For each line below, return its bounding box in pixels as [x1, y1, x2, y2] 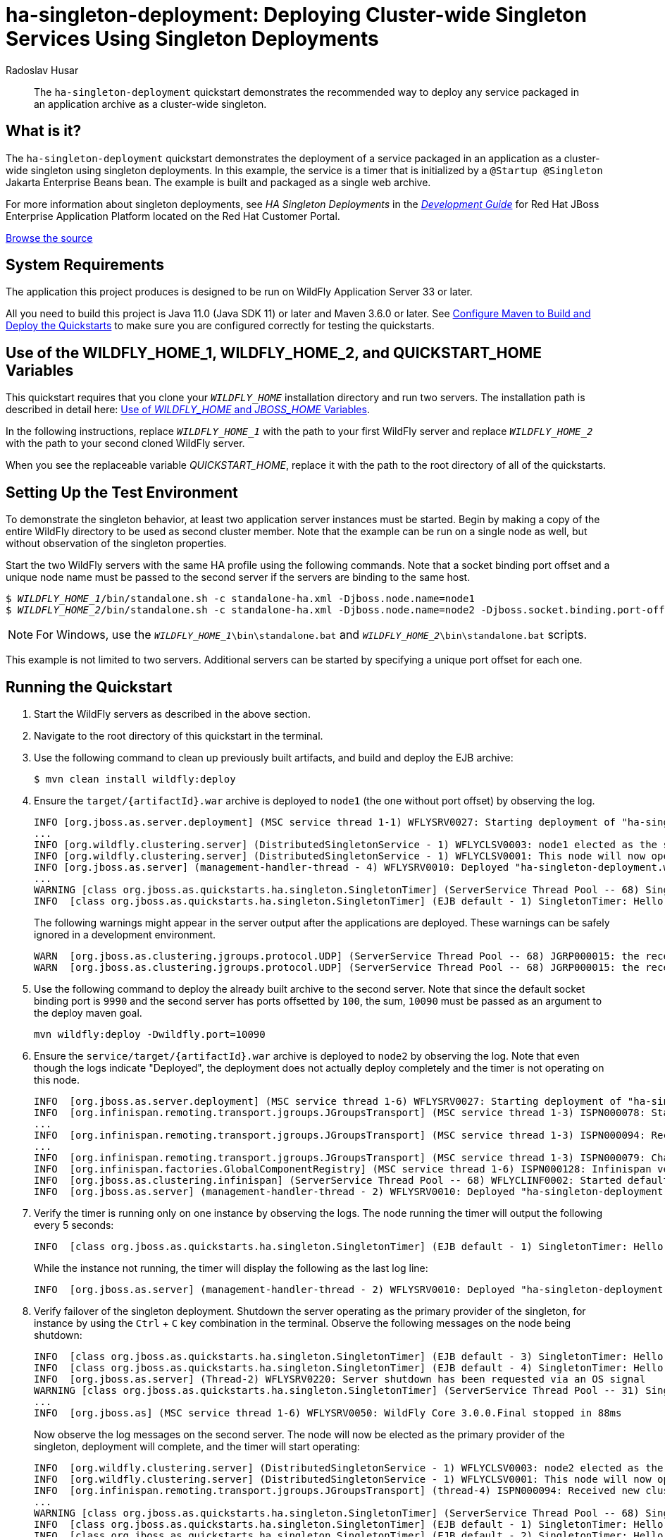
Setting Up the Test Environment [6, 483, 238, 501]
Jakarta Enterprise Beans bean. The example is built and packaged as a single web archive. [6, 176, 431, 188]
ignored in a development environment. [34, 928, 216, 941]
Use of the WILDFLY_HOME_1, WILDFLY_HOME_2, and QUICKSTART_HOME [6, 343, 542, 362]
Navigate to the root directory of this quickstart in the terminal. [34, 729, 323, 742]
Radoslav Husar [6, 63, 79, 76]
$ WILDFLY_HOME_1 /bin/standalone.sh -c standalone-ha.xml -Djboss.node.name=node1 [6, 593, 475, 605]
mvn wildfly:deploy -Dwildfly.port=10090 [34, 1028, 266, 1040]
